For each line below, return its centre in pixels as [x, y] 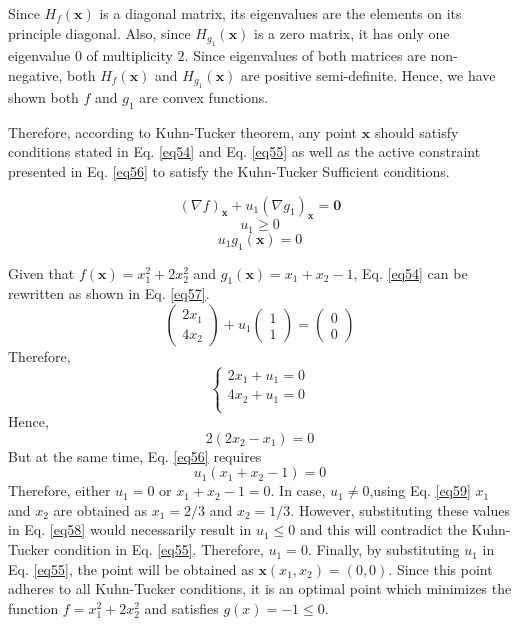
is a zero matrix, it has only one [352, 32]
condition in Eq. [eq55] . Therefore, [158, 549]
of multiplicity [129, 55]
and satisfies [181, 607]
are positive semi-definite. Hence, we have [368, 74]
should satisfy [416, 131]
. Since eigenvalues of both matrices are [305, 55]
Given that [41, 272]
